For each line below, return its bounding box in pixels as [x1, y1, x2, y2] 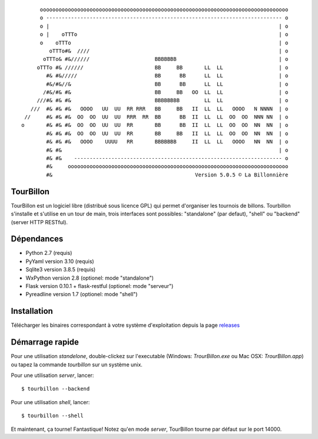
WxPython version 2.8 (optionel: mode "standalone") [25, 274, 154, 281]
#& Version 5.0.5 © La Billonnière [46, 171, 289, 178]
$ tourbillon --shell [21, 412, 84, 419]
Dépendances [11, 234, 64, 244]
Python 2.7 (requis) [25, 250, 72, 257]
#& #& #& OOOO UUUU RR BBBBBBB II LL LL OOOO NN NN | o [46, 139, 289, 145]
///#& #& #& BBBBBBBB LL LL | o [37, 97, 289, 104]
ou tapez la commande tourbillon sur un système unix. [11, 361, 143, 368]
